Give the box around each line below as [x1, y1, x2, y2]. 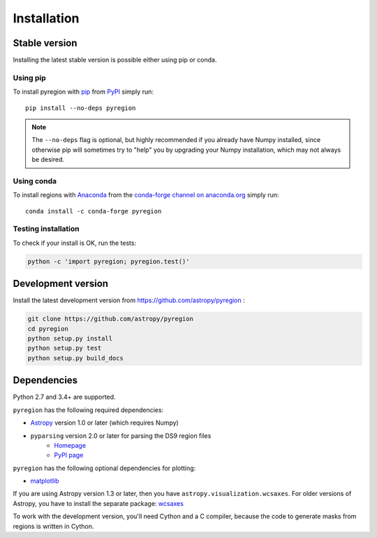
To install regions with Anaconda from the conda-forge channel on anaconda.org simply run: [13, 191, 279, 199]
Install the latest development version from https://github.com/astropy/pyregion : [13, 296, 246, 304]
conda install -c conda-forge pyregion [25, 207, 162, 215]
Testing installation [13, 224, 80, 234]
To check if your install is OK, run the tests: [13, 239, 136, 247]
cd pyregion [27, 325, 69, 332]
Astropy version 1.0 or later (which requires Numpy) [30, 418, 179, 427]
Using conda [13, 176, 57, 185]
